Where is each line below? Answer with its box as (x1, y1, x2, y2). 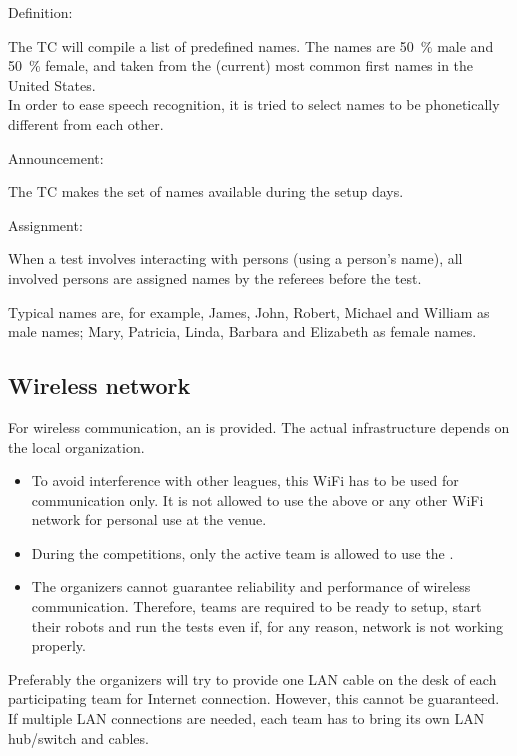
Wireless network (8, 370, 191, 401)
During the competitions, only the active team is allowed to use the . (31, 542, 454, 563)
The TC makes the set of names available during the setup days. (8, 181, 404, 202)
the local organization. (8, 436, 145, 457)
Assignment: (8, 214, 83, 235)
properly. (31, 635, 86, 656)
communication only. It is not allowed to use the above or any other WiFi (31, 489, 484, 510)
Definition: (8, 2, 73, 22)
